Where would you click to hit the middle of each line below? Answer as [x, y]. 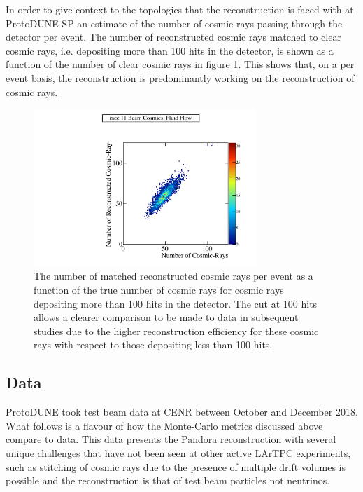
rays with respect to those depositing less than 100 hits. [153, 344]
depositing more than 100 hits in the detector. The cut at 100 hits [176, 303]
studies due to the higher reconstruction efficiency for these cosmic [176, 330]
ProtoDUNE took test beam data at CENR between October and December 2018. [182, 412]
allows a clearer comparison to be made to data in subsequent [166, 317]
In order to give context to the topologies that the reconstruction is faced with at [180, 9]
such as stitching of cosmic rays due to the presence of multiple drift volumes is [176, 466]
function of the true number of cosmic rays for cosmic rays [159, 290]
